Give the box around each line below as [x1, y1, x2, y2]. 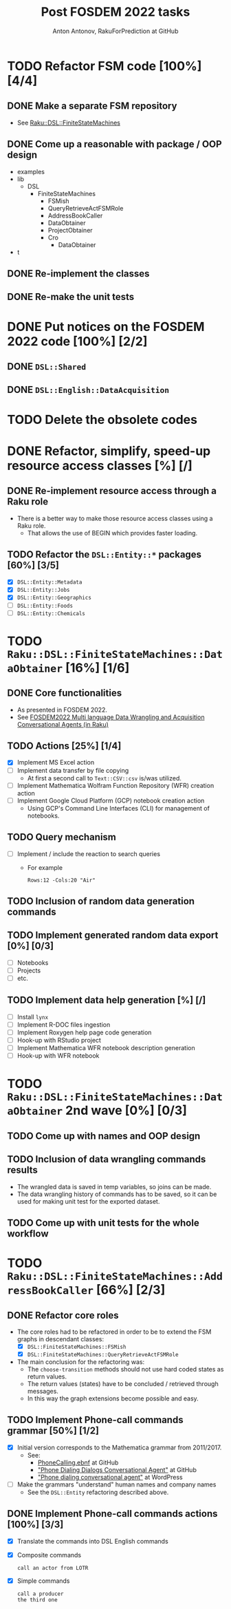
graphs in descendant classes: [16, 1334, 104, 1343]
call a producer [16, 1590, 64, 1597]
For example [27, 863, 63, 871]
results [7, 1164, 38, 1176]
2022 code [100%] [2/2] [7, 333, 148, 349]
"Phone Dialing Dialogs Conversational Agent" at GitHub [37, 1465, 197, 1473]
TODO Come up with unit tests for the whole [7, 1217, 199, 1228]
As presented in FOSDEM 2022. [16, 705, 108, 714]
